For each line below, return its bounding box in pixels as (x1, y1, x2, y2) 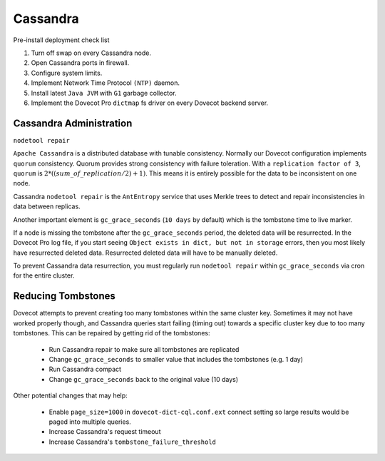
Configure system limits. (31, 69, 103, 77)
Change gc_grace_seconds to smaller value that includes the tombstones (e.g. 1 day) (48, 355, 303, 363)
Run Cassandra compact (48, 365, 121, 374)
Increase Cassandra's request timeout (48, 427, 161, 436)
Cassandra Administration (13, 117, 133, 129)
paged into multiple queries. (48, 417, 131, 426)
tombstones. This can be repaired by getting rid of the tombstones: (13, 329, 210, 338)
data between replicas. (13, 202, 81, 211)
